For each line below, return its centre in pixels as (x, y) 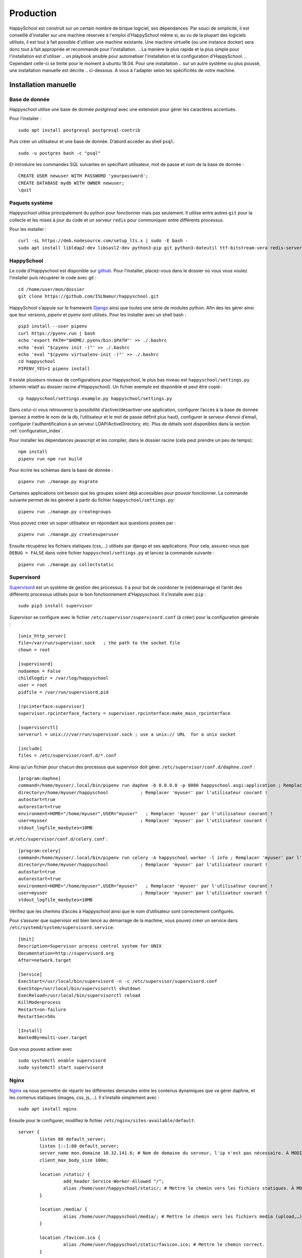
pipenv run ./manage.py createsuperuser (69, 534)
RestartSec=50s (37, 1017)
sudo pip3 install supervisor (56, 606)
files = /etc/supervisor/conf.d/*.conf (67, 756)
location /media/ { (63, 1209)
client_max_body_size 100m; (74, 1160)
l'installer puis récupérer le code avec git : (53, 278)
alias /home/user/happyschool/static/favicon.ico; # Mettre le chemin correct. (164, 1245)
